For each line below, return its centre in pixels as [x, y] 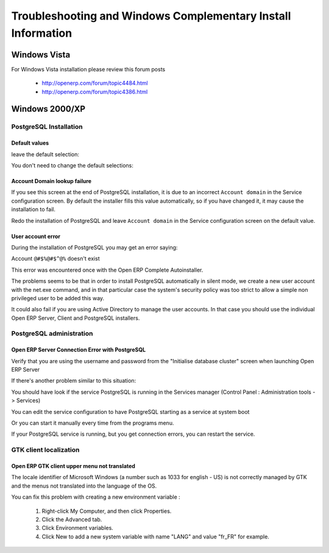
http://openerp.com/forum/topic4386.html [95, 92]
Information [42, 33]
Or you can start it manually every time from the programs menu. [93, 423]
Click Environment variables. [78, 528]
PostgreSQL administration [52, 334]
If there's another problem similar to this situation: [74, 381]
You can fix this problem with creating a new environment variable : [96, 497]
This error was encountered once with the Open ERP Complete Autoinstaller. [107, 270]
